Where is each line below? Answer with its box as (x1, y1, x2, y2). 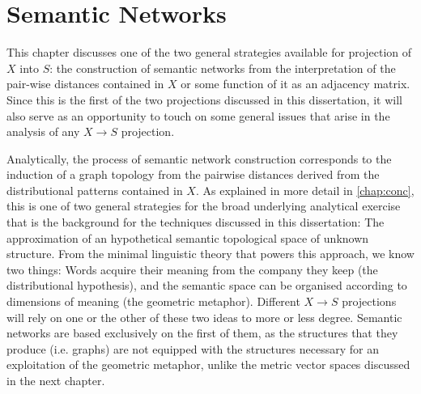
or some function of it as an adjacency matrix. (181, 75, 410, 92)
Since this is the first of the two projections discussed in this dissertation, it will (6, 91, 402, 108)
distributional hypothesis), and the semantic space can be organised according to (6, 277, 407, 294)
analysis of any (6, 123, 80, 140)
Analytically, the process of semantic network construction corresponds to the (6, 150, 392, 167)
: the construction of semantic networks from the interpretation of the (49, 59, 396, 76)
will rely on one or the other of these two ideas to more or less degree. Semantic (6, 308, 402, 325)
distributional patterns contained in (6, 181, 183, 198)
